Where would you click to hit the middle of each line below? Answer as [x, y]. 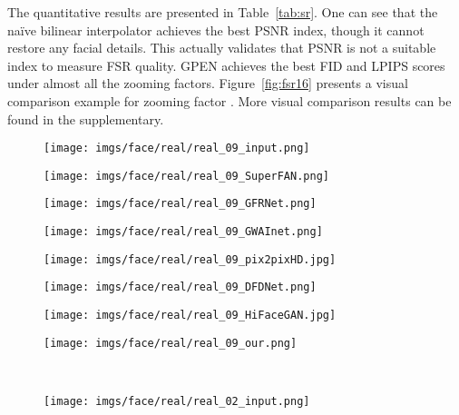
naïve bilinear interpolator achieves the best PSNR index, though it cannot [216, 30]
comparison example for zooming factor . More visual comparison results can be [229, 100]
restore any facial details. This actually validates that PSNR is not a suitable [222, 48]
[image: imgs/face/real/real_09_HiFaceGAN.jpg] [190, 316]
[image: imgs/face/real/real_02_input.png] [177, 401]
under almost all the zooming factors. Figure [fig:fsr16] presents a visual [208, 83]
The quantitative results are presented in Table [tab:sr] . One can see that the [223, 12]
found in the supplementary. [86, 119]
